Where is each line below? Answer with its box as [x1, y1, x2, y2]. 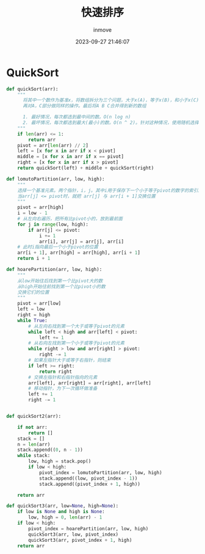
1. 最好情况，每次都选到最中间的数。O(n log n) [22, 114, 131, 120]
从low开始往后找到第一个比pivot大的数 [17, 278, 103, 284]
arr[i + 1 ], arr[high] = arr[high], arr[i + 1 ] [17, 250, 140, 256]
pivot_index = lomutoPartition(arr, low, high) [38, 469, 163, 476]
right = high [17, 312, 51, 318]
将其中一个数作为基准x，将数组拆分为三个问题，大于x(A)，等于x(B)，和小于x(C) [22, 97, 200, 104]
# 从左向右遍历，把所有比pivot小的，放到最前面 [17, 216, 123, 222]
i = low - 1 [17, 210, 48, 217]
